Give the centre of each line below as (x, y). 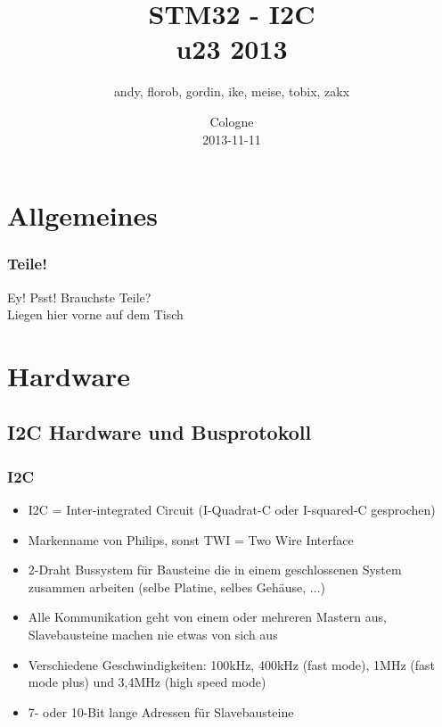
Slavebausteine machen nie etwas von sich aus (153, 635)
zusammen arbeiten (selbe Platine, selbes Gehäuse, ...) (176, 587)
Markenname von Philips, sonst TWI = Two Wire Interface (191, 539)
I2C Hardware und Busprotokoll (160, 432)
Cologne (232, 121)
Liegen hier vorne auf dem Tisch (95, 314)
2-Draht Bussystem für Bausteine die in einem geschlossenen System (215, 570)
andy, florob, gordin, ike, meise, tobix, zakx (232, 91)
